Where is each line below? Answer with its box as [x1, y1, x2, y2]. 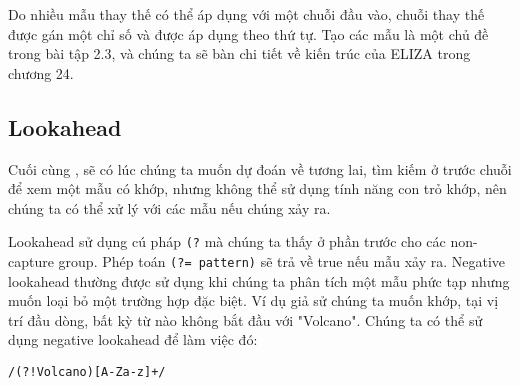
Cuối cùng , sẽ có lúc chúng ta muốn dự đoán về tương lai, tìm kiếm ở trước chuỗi [8, 158, 512, 179]
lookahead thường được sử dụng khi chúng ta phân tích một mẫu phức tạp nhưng [8, 270, 510, 291]
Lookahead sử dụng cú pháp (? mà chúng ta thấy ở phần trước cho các [8, 231, 446, 252]
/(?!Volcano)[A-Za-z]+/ [8, 365, 166, 380]
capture [8, 251, 54, 272]
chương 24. [8, 62, 74, 83]
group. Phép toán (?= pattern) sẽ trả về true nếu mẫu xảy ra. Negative [58, 251, 506, 272]
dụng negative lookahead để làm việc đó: [8, 329, 258, 350]
